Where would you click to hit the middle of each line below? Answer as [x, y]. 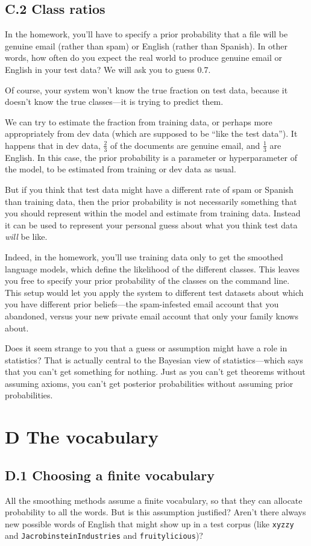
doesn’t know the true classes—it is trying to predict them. [114, 102]
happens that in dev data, [53, 145]
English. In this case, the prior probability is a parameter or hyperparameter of [151, 157]
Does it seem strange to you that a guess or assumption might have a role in [146, 348]
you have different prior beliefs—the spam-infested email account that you [142, 304]
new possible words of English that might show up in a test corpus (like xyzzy [149, 523]
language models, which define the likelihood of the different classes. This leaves [152, 268]
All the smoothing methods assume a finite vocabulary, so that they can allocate [154, 500]
